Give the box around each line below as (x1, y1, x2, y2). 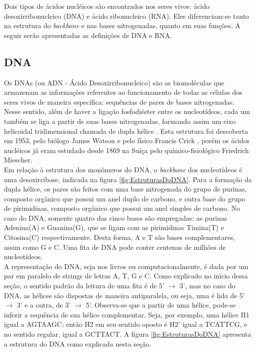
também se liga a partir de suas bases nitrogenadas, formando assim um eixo (4, 116, 236, 126)
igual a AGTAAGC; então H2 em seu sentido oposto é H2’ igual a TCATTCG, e (4, 319, 247, 329)
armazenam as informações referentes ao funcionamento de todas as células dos (4, 87, 243, 97)
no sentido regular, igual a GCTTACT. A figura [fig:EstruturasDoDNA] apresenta (4, 329, 252, 339)
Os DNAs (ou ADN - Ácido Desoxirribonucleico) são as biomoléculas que (4, 77, 224, 87)
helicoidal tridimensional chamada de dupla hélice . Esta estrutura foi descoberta (4, 125, 248, 136)
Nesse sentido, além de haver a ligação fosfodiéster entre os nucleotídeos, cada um (4, 106, 250, 117)
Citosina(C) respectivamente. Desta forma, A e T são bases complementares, (4, 232, 235, 242)
